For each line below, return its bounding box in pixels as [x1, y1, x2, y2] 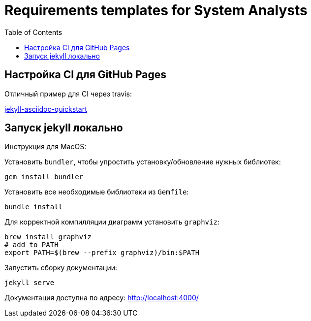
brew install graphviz [4, 233, 92, 241]
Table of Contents [4, 28, 62, 36]
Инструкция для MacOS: [4, 142, 87, 151]
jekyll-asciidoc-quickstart [4, 104, 87, 113]
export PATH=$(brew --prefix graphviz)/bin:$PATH [4, 249, 200, 257]
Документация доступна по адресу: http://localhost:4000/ [4, 293, 199, 302]
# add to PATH [4, 241, 59, 249]
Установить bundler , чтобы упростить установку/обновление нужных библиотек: [4, 158, 281, 166]
